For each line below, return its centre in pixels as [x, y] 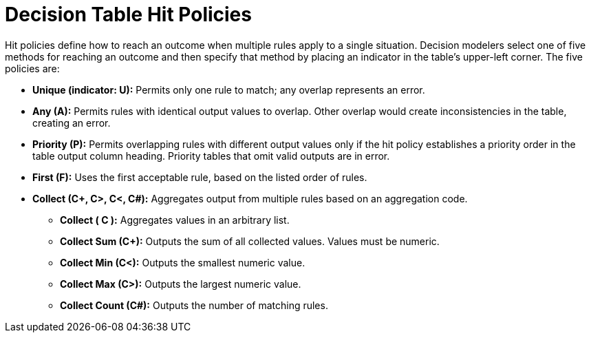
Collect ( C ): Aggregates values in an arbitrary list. [175, 220]
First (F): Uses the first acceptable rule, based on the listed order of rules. [200, 177]
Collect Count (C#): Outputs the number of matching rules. [194, 305]
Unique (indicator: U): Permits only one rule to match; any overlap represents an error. [229, 89]
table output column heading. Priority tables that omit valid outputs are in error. [211, 156]
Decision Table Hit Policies [128, 14]
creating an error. [72, 123]
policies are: [32, 68]
